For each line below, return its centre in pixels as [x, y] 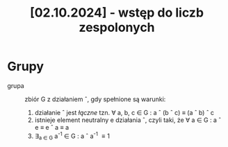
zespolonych [117, 27]
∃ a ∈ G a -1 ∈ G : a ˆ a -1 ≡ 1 [72, 136]
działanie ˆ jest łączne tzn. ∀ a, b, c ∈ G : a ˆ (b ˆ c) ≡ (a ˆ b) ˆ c [124, 112]
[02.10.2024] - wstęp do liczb [117, 13]
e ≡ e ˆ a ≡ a [52, 127]
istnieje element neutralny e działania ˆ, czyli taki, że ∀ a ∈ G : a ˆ [128, 120]
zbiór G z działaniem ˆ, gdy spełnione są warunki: [95, 99]
